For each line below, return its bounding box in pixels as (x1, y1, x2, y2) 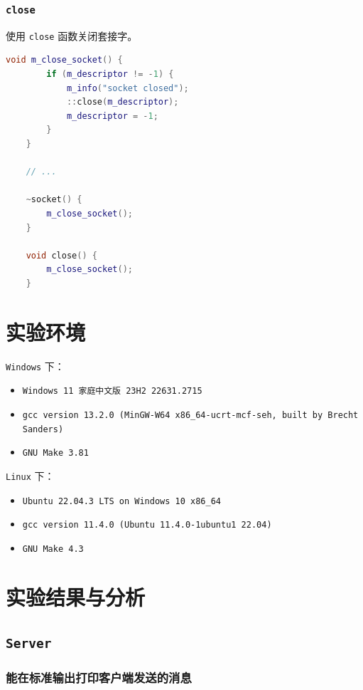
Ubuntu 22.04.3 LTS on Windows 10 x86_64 (22, 496, 221, 506)
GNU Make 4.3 (22, 543, 84, 554)
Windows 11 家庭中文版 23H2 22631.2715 (22, 386, 202, 397)
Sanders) (22, 424, 64, 434)
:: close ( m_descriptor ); (66, 97, 179, 108)
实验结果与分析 (6, 582, 146, 611)
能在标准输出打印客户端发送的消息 (6, 669, 192, 686)
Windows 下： (6, 358, 65, 373)
